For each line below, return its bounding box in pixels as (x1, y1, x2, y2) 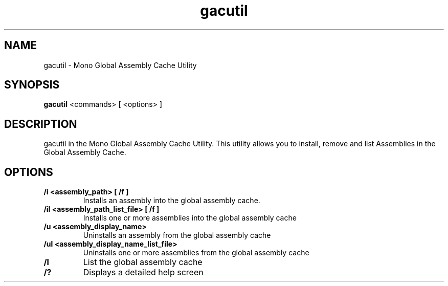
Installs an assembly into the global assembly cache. (83, 196, 260, 205)
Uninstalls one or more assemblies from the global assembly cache (83, 248, 309, 257)
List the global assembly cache (83, 257, 203, 268)
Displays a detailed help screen (83, 267, 204, 278)
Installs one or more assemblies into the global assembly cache (83, 213, 297, 223)
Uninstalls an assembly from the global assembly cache (83, 231, 271, 240)
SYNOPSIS (4, 78, 60, 92)
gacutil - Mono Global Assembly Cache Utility (43, 60, 197, 70)
